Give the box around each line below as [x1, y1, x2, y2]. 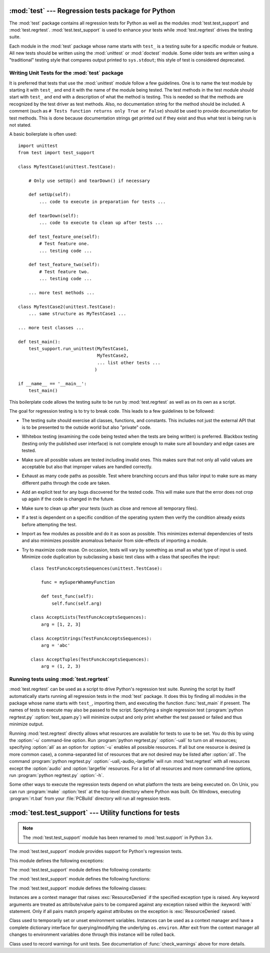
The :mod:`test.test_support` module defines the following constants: [9, 867, 151, 873]
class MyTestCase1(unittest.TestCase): [18, 164, 116, 170]
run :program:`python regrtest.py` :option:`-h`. [9, 772, 104, 778]
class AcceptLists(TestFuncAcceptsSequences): [30, 614, 147, 620]
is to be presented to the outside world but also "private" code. [21, 424, 152, 430]
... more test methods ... [28, 290, 95, 295]
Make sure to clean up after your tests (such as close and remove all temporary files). [21, 505, 198, 511]
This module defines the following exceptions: [9, 857, 104, 863]
